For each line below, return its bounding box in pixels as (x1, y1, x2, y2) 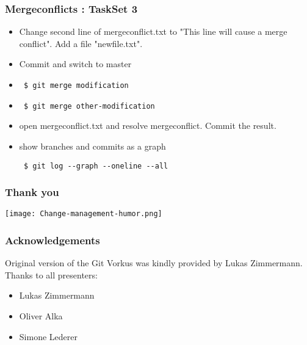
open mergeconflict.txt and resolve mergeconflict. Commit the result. (19, 119, 276, 132)
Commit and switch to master (19, 57, 132, 70)
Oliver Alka (19, 310, 63, 322)
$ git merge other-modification (23, 101, 155, 111)
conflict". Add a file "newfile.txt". (19, 37, 143, 49)
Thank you (5, 184, 59, 200)
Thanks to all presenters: (5, 268, 98, 281)
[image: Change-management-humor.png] (5, 209, 162, 219)
